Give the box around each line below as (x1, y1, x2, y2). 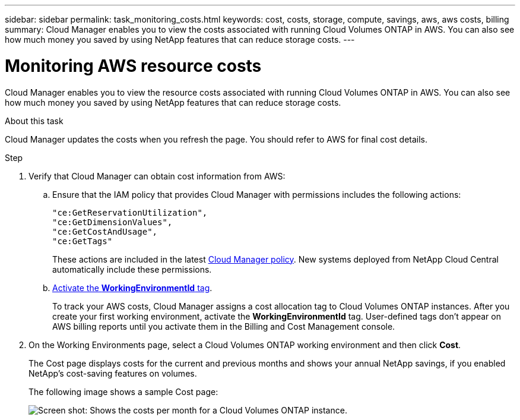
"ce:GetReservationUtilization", (52, 207, 208, 217)
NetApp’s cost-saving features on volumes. (28, 368, 197, 378)
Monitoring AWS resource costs (5, 55, 262, 76)
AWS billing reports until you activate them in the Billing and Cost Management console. (52, 321, 395, 331)
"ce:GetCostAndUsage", (52, 226, 158, 236)
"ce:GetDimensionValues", (52, 217, 173, 227)
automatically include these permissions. (52, 264, 212, 274)
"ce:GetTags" (52, 236, 113, 246)
